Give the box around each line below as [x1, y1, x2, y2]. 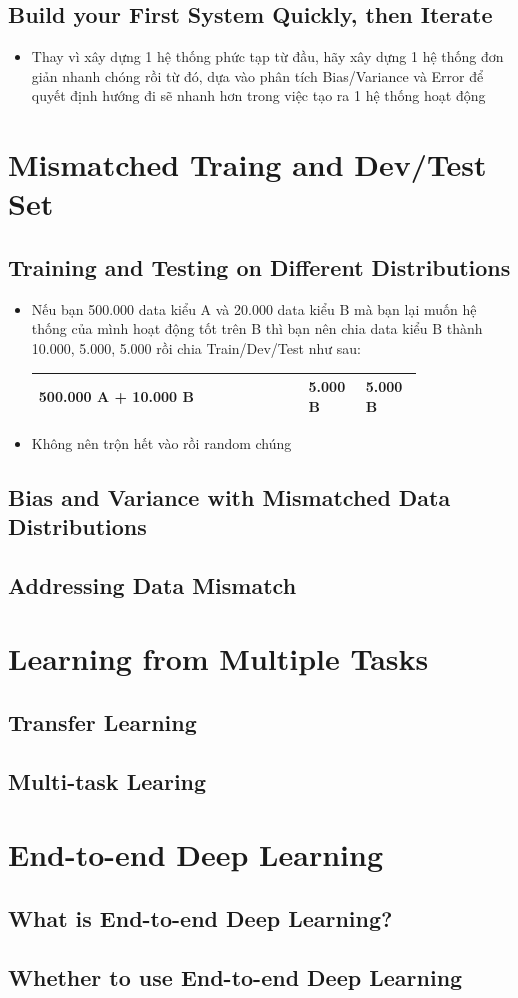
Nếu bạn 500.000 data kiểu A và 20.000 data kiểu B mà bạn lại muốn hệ [31, 298, 477, 319]
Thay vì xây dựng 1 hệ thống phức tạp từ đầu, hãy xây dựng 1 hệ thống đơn [31, 46, 504, 67]
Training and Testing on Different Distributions [8, 251, 511, 282]
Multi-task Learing [8, 765, 207, 796]
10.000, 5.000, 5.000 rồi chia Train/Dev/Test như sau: [31, 337, 361, 358]
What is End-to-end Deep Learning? [8, 902, 393, 933]
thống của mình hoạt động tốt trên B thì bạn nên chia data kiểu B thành [31, 318, 483, 339]
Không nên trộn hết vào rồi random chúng [31, 432, 292, 453]
